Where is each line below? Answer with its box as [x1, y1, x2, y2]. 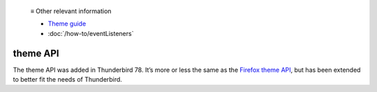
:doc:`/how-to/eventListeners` [47, 29, 134, 37]
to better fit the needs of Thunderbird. [13, 75, 122, 84]
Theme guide [47, 19, 87, 28]
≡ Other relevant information [30, 7, 112, 15]
